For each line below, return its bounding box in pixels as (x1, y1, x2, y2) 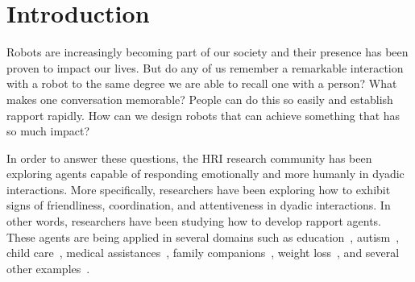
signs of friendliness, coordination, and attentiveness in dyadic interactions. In (6, 197, 391, 214)
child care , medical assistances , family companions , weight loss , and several (6, 244, 400, 261)
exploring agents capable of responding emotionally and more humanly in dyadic (6, 165, 405, 182)
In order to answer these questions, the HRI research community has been (6, 149, 372, 166)
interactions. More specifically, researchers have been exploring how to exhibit (6, 180, 391, 197)
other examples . (6, 259, 90, 276)
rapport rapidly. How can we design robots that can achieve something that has (6, 106, 400, 123)
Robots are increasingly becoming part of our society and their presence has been (6, 44, 409, 60)
